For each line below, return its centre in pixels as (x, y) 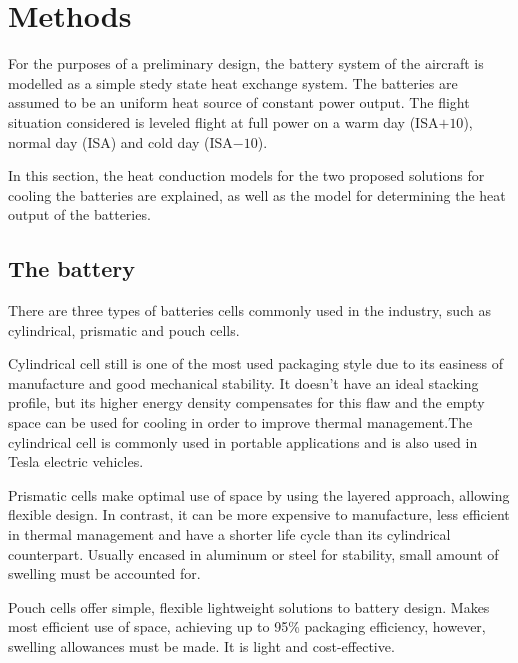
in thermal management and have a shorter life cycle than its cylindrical (229, 534)
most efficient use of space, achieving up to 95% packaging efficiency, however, (247, 626)
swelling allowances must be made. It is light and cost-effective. (201, 645)
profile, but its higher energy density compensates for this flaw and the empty (246, 402)
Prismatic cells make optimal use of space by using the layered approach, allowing (259, 494)
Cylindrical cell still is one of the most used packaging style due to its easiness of (255, 363)
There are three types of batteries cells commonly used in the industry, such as (249, 310)
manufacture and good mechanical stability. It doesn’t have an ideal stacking (243, 382)
